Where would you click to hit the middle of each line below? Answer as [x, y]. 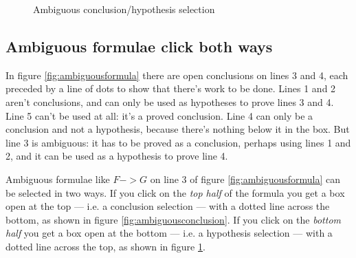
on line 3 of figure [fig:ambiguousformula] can [245, 179]
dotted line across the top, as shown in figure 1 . [105, 246]
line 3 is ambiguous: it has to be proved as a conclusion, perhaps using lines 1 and [178, 142]
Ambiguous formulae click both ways [139, 46]
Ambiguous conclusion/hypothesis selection [124, 9]
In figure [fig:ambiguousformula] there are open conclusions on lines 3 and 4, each [177, 75]
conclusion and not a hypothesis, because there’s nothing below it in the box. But [178, 129]
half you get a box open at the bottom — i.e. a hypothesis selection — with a [169, 233]
